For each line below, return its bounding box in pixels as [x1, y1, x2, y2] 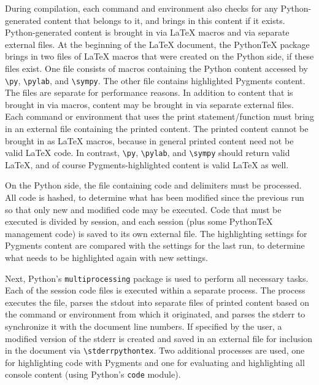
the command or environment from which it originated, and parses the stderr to [5, 308, 306, 321]
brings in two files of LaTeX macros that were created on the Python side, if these [5, 50, 314, 63]
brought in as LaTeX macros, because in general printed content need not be [5, 134, 294, 147]
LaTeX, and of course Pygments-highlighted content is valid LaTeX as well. [5, 158, 289, 171]
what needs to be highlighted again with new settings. [5, 251, 208, 263]
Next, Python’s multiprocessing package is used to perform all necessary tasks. [5, 271, 309, 284]
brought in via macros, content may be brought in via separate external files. [5, 98, 294, 111]
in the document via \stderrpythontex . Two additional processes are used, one [5, 344, 305, 357]
